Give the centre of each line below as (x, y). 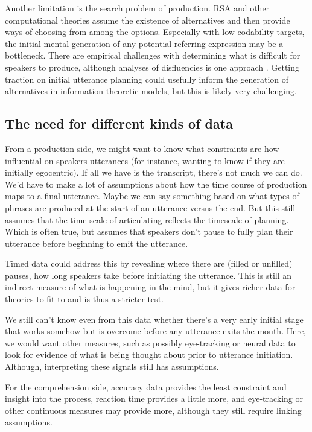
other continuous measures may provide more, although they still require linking (153, 410)
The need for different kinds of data (119, 123)
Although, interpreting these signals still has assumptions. (112, 367)
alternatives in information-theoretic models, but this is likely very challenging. (151, 91)
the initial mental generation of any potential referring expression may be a (144, 43)
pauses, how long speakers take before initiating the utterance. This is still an (148, 275)
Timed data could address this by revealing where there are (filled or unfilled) (149, 263)
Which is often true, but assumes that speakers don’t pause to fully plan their (149, 231)
